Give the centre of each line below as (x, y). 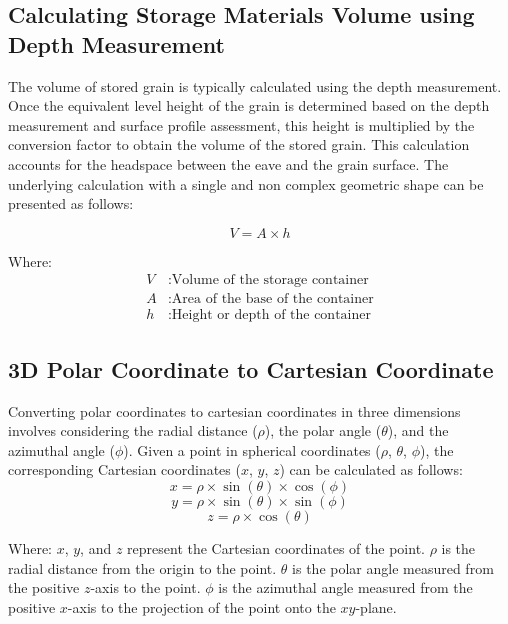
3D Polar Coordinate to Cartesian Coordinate (251, 368)
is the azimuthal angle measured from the (345, 587)
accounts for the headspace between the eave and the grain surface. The (228, 163)
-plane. (376, 606)
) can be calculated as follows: (371, 469)
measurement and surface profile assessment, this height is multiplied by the (241, 124)
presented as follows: (71, 203)
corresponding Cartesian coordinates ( (124, 469)
